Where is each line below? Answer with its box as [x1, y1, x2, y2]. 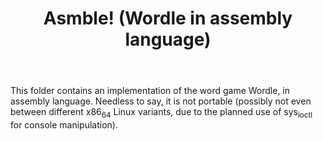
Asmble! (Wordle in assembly [43, 7, 293, 30]
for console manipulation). [10, 118, 118, 131]
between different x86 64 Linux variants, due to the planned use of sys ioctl [10, 106, 313, 120]
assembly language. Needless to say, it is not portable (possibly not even [10, 95, 312, 107]
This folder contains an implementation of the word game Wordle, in [10, 85, 291, 97]
